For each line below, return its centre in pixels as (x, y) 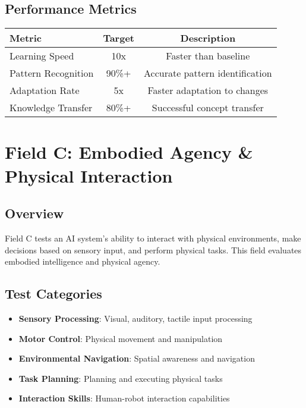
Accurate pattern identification (208, 73)
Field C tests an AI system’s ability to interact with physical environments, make (153, 238)
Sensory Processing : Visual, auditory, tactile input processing (135, 318)
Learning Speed (42, 56)
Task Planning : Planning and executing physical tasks (121, 378)
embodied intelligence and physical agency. (83, 261)
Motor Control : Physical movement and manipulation (121, 338)
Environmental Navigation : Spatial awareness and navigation (137, 358)
